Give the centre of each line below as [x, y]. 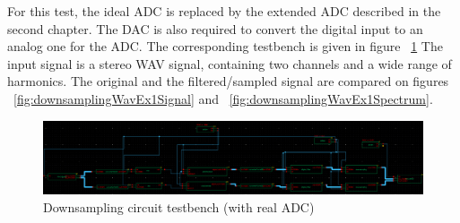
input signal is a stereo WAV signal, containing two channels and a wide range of [230, 63]
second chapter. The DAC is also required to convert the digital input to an [215, 28]
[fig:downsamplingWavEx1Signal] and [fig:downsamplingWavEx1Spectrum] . [223, 98]
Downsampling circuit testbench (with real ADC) [179, 206]
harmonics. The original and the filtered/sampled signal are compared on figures [228, 81]
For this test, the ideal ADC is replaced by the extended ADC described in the [224, 11]
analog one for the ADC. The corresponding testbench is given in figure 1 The [225, 46]
